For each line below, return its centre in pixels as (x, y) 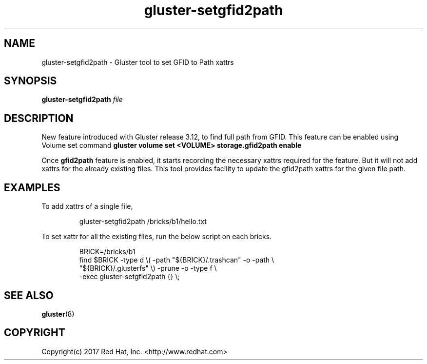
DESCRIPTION (39, 118)
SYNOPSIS (30, 81)
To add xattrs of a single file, (87, 206)
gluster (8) (58, 314)
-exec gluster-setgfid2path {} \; (129, 277)
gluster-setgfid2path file (82, 100)
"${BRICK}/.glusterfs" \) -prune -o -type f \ (148, 268)
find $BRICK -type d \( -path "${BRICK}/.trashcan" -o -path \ (177, 260)
